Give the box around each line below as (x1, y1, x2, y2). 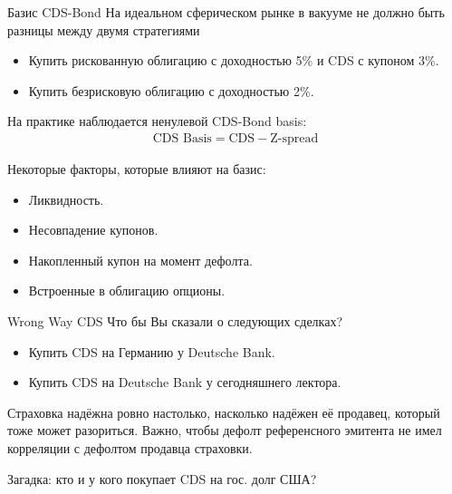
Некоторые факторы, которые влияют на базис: (7, 160, 266, 178)
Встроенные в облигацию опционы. (28, 281, 226, 300)
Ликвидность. (28, 189, 104, 208)
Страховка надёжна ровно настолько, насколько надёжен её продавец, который (7, 402, 440, 421)
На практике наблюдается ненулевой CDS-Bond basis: (7, 111, 307, 131)
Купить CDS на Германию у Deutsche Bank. (28, 342, 275, 361)
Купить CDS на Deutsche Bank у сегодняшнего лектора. (28, 373, 341, 392)
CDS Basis (152, 131, 212, 145)
